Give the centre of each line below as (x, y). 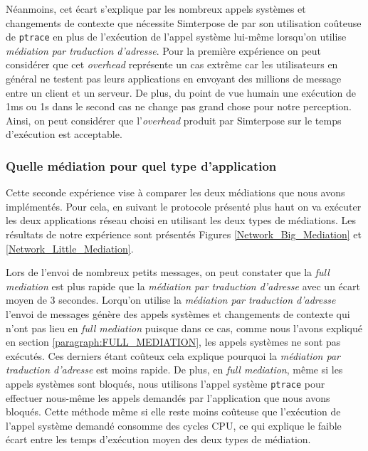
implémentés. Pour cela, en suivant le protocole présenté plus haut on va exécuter (184, 206)
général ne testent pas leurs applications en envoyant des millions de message (174, 79)
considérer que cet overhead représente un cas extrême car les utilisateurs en (172, 64)
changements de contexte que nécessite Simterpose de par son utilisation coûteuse (184, 22)
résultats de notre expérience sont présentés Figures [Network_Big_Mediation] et (184, 234)
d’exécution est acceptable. (64, 134)
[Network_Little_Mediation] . (70, 248)
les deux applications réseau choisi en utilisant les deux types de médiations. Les (181, 220)
